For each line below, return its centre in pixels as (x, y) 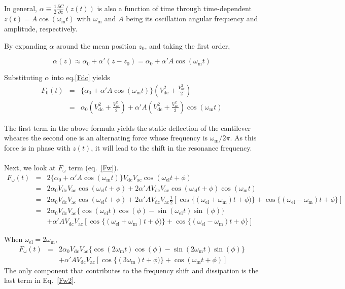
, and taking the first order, (187, 45)
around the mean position (96, 45)
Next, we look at (30, 168)
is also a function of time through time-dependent (174, 8)
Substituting (23, 77)
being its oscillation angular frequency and (192, 19)
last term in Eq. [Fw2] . (40, 280)
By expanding (26, 45)
